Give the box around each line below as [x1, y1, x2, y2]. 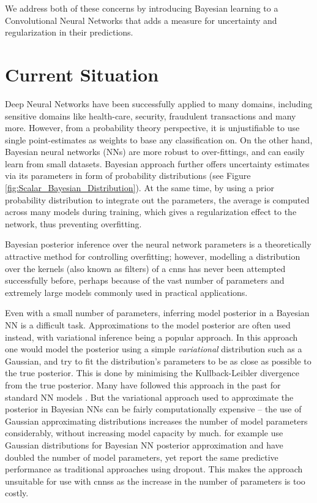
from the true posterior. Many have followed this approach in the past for [5, 378, 281, 391]
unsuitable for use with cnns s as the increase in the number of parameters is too [5, 474, 305, 487]
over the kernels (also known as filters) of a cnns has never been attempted [5, 262, 286, 274]
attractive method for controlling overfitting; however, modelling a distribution [5, 250, 300, 263]
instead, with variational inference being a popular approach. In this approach [5, 330, 298, 343]
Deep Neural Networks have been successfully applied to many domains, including [5, 97, 313, 110]
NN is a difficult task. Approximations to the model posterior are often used [5, 319, 291, 331]
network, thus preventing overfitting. [5, 217, 142, 230]
